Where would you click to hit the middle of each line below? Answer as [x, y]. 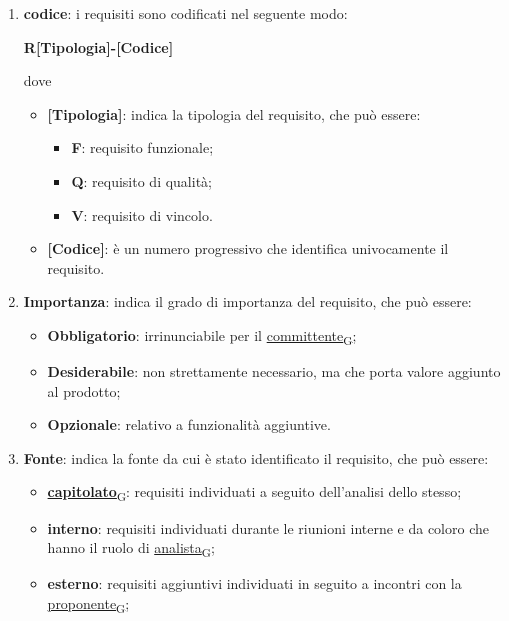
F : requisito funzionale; [142, 147]
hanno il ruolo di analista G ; [131, 548]
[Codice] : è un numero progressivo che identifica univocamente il [248, 248]
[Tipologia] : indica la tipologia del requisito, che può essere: [234, 113]
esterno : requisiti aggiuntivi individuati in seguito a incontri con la [254, 583]
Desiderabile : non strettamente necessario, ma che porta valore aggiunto [274, 371]
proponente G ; [88, 604]
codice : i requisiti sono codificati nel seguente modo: [185, 13]
